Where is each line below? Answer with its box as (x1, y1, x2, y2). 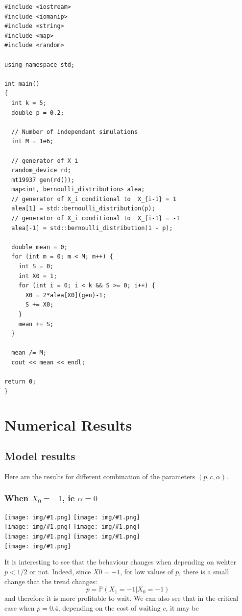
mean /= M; (11, 349, 47, 357)
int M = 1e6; (11, 138, 54, 145)
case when (4, 602, 35, 613)
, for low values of (120, 566, 173, 576)
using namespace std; (4, 61, 75, 68)
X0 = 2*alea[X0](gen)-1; (25, 291, 106, 299)
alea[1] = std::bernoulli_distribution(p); (11, 205, 155, 212)
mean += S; (18, 320, 54, 328)
